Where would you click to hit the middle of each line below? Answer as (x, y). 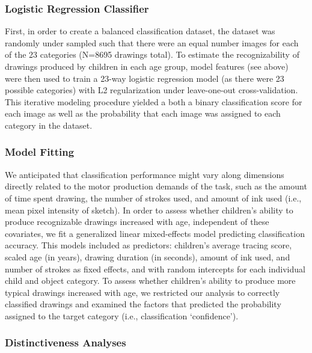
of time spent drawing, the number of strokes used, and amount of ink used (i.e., (153, 198)
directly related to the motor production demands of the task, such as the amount (156, 186)
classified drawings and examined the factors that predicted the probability (143, 304)
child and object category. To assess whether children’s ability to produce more (150, 281)
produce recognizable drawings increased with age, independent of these (137, 222)
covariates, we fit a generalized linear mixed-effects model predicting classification (155, 233)
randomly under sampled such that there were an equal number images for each (152, 42)
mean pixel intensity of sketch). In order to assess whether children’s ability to (149, 210)
